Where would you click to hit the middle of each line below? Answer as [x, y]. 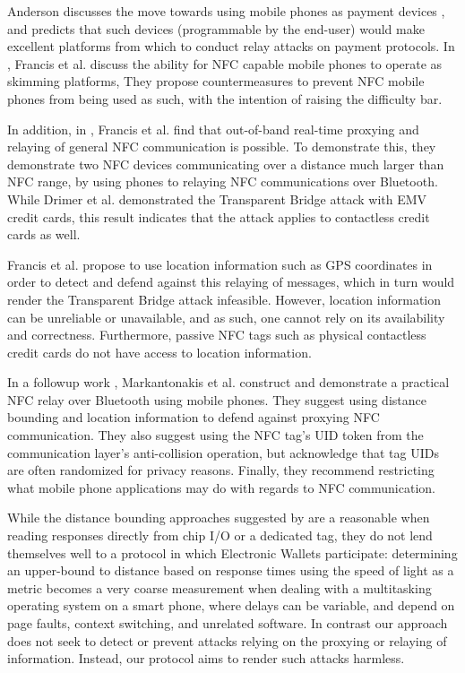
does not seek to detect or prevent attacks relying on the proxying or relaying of [227, 640]
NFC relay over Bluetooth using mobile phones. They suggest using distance [217, 399]
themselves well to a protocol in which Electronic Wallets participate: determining [232, 552]
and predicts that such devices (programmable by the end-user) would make [216, 28]
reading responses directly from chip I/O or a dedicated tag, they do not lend [220, 535]
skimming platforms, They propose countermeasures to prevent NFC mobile [216, 81]
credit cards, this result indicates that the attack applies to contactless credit [219, 216]
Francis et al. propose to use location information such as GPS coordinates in [220, 264]
